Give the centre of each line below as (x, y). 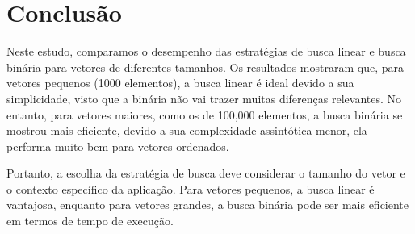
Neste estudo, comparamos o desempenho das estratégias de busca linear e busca (206, 51)
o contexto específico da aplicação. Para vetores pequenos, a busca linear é (191, 188)
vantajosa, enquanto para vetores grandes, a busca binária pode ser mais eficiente (208, 205)
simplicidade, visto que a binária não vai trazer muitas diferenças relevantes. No (204, 98)
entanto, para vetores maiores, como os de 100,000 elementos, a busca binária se (205, 114)
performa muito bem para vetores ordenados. (118, 146)
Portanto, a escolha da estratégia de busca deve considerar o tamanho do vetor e (206, 173)
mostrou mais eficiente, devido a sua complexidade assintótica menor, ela (187, 130)
